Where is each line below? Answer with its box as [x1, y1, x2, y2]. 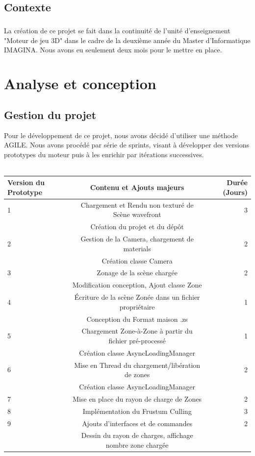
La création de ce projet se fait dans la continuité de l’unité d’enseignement [4, 25, 230, 36]
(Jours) [223, 187, 248, 197]
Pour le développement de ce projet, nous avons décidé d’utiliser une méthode [4, 130, 238, 140]
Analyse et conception [4, 73, 156, 94]
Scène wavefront [113, 209, 161, 219]
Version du [7, 177, 45, 188]
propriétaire [119, 301, 155, 312]
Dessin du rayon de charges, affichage [81, 430, 193, 440]
